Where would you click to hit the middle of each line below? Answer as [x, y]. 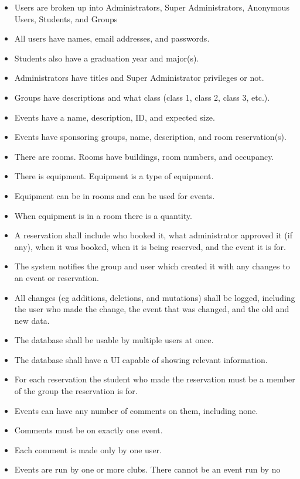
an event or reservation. [57, 277]
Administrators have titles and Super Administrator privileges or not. [139, 78]
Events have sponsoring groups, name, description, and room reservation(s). [150, 137]
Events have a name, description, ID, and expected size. [115, 117]
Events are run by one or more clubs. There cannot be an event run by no [147, 469]
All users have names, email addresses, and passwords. [112, 38]
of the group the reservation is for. [76, 391]
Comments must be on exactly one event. [88, 430]
